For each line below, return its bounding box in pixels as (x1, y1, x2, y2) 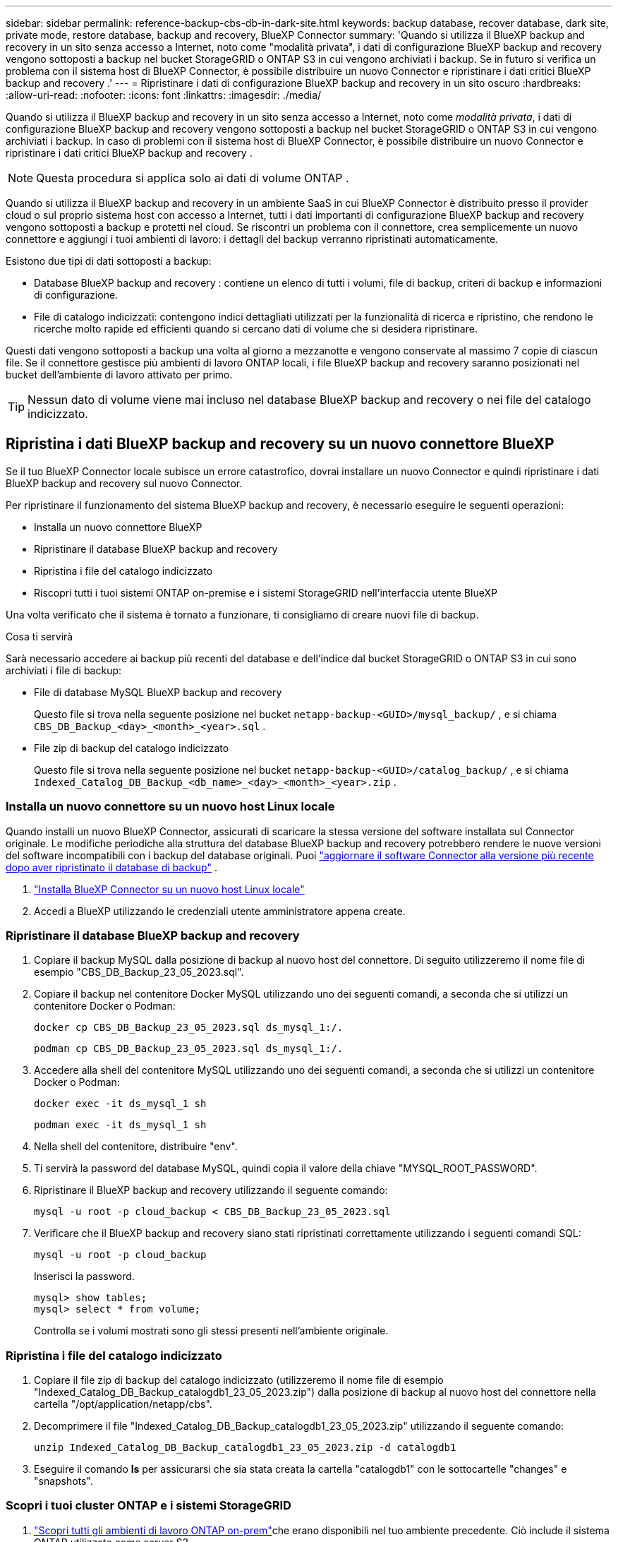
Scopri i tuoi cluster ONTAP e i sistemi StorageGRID (6, 1498, 291, 1513)
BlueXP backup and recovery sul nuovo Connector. (6, 477, 243, 489)
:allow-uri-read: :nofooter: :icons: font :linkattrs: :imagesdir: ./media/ (6, 89, 322, 101)
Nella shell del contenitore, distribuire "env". (34, 1140, 238, 1153)
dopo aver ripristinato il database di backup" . (6, 861, 217, 873)
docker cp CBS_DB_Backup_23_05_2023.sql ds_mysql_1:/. (34, 1022, 344, 1034)
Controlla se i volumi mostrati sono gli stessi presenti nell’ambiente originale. (34, 1325, 389, 1337)
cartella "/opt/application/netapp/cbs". (34, 1398, 212, 1411)
